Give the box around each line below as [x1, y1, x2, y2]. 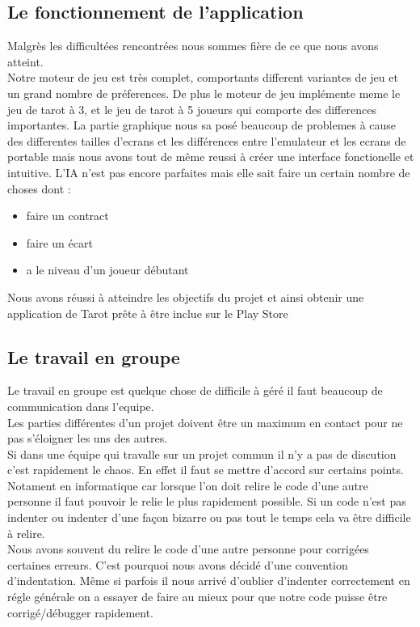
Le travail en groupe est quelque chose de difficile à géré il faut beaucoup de [7, 382, 383, 399]
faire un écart [26, 234, 93, 251]
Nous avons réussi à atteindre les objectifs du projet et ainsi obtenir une [7, 288, 364, 305]
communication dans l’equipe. [7, 397, 154, 414]
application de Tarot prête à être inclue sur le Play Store [7, 304, 288, 321]
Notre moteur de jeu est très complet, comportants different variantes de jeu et [7, 69, 398, 86]
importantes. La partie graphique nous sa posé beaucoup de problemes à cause [7, 117, 397, 133]
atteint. [7, 53, 44, 70]
